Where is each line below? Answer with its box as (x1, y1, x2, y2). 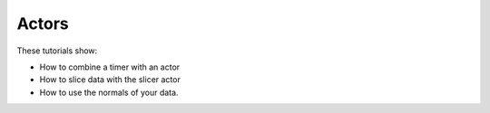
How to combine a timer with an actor (39, 61, 181, 72)
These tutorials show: (16, 45, 98, 56)
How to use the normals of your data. (39, 87, 179, 98)
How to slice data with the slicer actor (39, 74, 181, 85)
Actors (16, 14, 69, 33)
